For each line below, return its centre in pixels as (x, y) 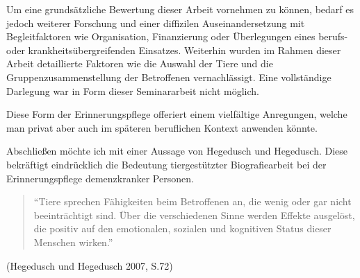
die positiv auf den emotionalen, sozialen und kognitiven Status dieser (182, 228)
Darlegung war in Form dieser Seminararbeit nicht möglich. (133, 90)
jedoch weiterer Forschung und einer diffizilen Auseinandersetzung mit (156, 23)
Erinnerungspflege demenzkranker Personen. (100, 178)
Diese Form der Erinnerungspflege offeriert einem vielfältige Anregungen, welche (177, 114)
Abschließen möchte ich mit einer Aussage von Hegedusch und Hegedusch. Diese (177, 151)
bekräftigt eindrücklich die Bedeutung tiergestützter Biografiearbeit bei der (166, 164)
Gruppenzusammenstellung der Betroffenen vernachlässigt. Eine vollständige (169, 77)
